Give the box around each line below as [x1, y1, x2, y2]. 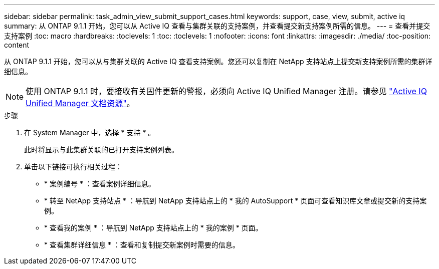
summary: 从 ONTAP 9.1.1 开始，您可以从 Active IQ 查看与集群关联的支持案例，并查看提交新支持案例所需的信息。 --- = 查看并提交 [4, 22, 430, 30]
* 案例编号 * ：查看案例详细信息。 [44, 179, 155, 188]
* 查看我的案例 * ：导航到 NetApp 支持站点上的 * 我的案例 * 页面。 [44, 223, 263, 232]
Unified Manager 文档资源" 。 [26, 98, 135, 108]
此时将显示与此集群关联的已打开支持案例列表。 [24, 145, 178, 154]
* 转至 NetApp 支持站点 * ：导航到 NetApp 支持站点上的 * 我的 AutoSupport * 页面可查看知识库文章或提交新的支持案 [44, 196, 427, 205]
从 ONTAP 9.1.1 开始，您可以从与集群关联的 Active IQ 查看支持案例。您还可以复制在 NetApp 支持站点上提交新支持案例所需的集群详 [4, 57, 432, 66]
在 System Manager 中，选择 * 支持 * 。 [24, 128, 155, 137]
